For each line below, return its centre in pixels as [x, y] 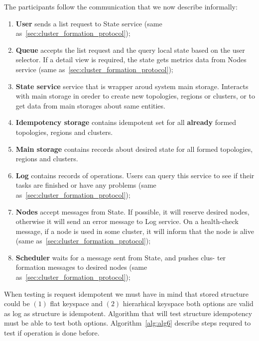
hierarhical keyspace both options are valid [188, 303]
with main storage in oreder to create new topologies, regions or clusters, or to [135, 96]
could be [17, 303]
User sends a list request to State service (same [89, 23]
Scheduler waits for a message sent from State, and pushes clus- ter [121, 257]
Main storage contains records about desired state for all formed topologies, [134, 149]
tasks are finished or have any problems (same [86, 185]
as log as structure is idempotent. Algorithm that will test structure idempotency [128, 313]
